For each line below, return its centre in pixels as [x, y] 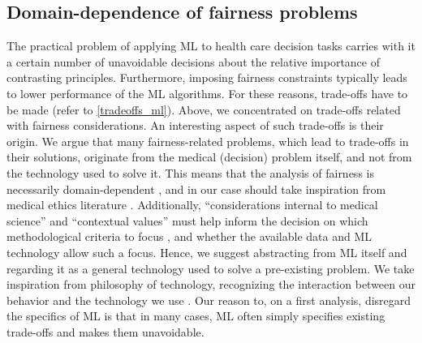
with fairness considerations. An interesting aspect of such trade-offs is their [195, 125]
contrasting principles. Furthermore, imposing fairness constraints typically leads [207, 77]
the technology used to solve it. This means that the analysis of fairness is [190, 172]
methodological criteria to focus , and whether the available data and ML [189, 236]
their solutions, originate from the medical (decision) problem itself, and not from [209, 157]
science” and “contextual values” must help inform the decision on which [187, 220]
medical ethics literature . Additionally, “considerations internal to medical [192, 205]
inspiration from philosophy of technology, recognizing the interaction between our [211, 284]
